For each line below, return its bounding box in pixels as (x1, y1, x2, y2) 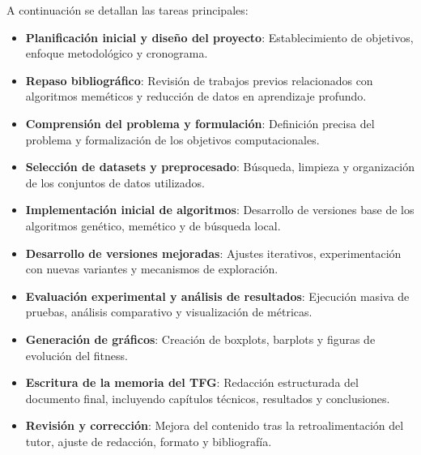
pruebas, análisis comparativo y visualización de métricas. (25, 303, 313, 320)
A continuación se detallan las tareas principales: (6, 2, 249, 18)
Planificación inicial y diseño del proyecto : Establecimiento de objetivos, (25, 28, 414, 45)
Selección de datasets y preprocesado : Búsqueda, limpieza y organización (25, 158, 415, 175)
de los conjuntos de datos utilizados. (25, 174, 205, 191)
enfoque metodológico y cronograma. (25, 45, 208, 62)
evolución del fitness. (25, 346, 128, 363)
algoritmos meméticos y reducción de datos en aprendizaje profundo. (25, 88, 367, 105)
